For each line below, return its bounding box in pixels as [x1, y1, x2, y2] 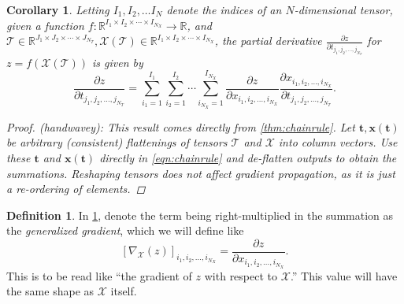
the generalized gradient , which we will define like [6, 222, 244, 239]
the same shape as [6, 283, 95, 299]
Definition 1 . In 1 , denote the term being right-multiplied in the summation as [6, 206, 394, 223]
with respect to [204, 267, 278, 284]
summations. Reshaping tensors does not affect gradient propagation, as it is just [6, 165, 395, 181]
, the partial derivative [214, 32, 322, 49]
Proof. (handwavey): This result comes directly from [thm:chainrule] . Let [6, 118, 355, 135]
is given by [92, 54, 143, 70]
